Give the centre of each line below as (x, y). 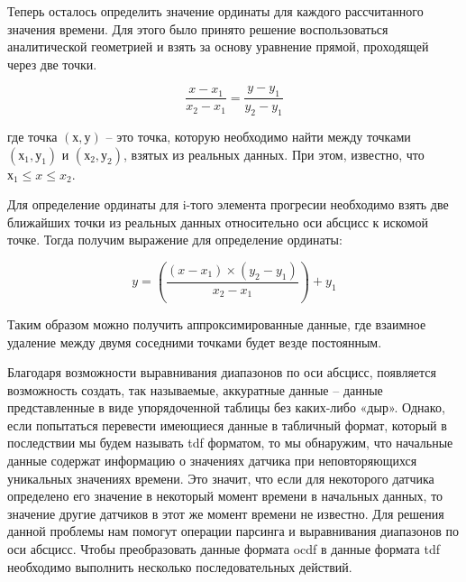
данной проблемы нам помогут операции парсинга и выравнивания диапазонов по (233, 531)
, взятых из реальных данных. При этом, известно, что (274, 154)
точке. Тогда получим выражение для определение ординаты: (175, 240)
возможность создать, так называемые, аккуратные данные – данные (195, 389)
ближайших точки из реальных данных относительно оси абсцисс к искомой (218, 222)
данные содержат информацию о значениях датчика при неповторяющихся (212, 461)
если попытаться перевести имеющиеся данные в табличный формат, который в (227, 425)
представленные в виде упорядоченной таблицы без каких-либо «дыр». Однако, (226, 407)
